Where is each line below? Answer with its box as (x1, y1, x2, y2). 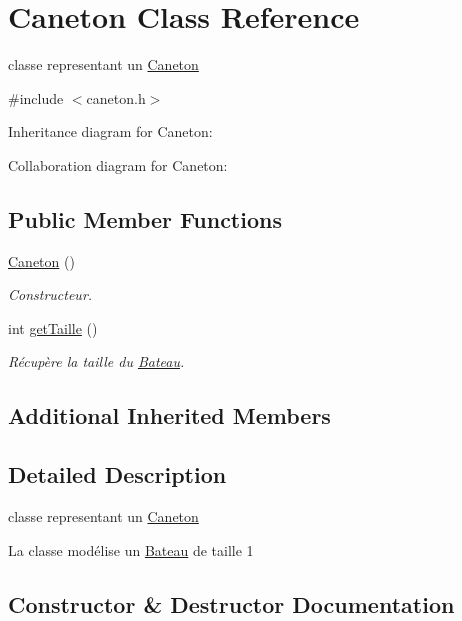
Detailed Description (8, 459, 227, 490)
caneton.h (86, 87, 146, 108)
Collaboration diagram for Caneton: (8, 154, 228, 175)
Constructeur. (8, 284, 93, 305)
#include (8, 87, 64, 108)
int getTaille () (8, 317, 98, 338)
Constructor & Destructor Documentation (8, 588, 455, 619)
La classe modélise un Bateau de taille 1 (8, 539, 254, 560)
